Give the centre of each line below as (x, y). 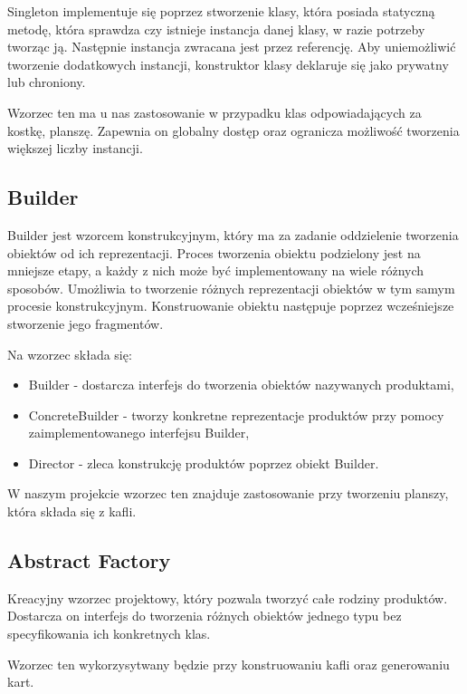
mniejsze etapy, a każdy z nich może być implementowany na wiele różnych (216, 270)
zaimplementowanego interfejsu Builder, (139, 433)
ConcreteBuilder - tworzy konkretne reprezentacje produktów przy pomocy (236, 414)
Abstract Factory (89, 560)
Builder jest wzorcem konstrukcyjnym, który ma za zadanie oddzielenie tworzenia (233, 234)
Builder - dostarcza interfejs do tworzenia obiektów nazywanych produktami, (241, 385)
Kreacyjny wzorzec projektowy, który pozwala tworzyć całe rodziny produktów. (228, 598)
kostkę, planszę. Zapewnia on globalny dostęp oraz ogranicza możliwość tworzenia (233, 130)
